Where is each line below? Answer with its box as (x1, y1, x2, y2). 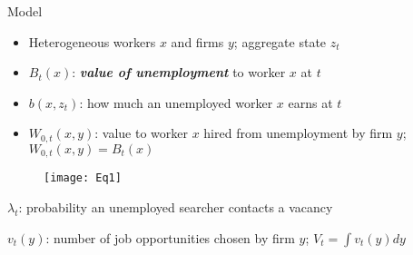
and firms (171, 32, 224, 51)
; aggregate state (233, 32, 327, 51)
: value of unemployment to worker (72, 63, 286, 82)
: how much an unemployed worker (79, 93, 273, 112)
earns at (288, 93, 333, 112)
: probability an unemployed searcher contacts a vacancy (18, 197, 333, 216)
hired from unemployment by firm (203, 123, 393, 142)
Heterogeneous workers (28, 32, 156, 51)
